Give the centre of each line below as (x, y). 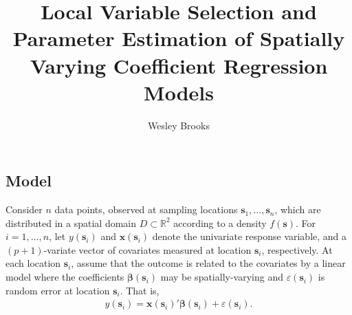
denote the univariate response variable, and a (250, 236)
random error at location (58, 290)
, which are (298, 209)
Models (179, 92)
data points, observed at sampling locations (146, 209)
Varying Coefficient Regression (179, 65)
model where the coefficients (65, 277)
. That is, (140, 290)
